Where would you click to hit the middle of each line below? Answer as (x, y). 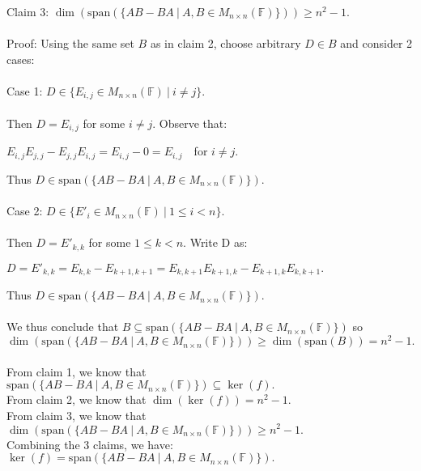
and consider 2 (376, 43)
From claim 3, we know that (77, 415)
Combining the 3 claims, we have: (90, 444)
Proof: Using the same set (70, 43)
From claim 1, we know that (77, 371)
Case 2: (25, 211)
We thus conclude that (63, 327)
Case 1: (25, 90)
